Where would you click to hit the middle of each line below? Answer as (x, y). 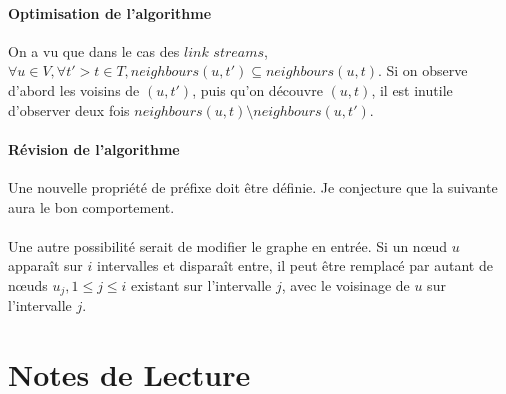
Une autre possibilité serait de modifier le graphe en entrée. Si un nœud (228, 245)
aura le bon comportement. (91, 206)
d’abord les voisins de (74, 89)
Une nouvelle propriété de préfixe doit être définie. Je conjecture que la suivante (253, 186)
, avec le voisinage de (345, 284)
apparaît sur (45, 265)
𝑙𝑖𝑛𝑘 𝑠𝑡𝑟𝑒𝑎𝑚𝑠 (224, 52)
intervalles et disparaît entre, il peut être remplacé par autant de (295, 265)
